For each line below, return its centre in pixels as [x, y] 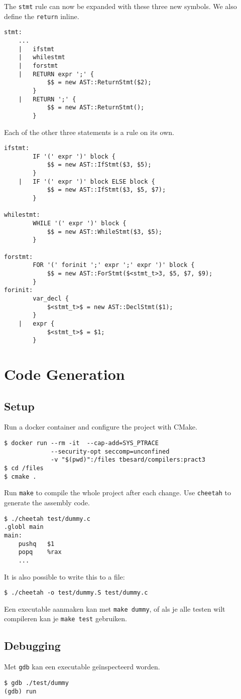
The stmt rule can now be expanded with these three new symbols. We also [120, 6]
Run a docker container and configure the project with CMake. [101, 427]
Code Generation [65, 374]
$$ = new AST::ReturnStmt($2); [99, 83]
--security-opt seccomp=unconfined [110, 451]
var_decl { [51, 298]
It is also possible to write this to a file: [65, 576]
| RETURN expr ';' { [56, 74]
